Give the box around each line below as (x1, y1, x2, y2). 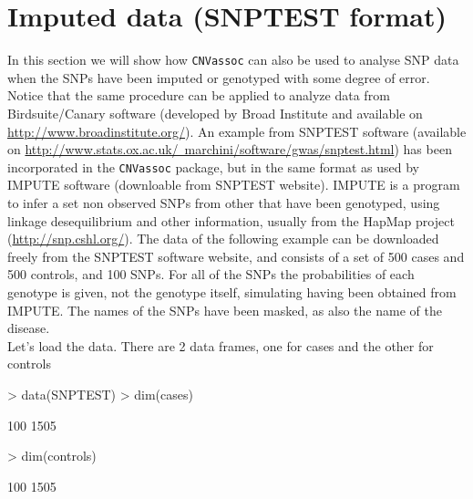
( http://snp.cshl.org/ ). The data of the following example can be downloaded (7, 229, 439, 248)
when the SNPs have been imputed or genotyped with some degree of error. (7, 68, 430, 87)
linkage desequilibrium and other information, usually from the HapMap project (7, 211, 455, 230)
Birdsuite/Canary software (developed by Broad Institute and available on (7, 103, 423, 122)
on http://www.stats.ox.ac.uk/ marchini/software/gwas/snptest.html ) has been (7, 140, 452, 159)
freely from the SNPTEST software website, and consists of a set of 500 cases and (7, 246, 465, 265)
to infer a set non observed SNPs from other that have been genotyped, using (7, 193, 440, 212)
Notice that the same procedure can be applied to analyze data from (7, 86, 390, 105)
